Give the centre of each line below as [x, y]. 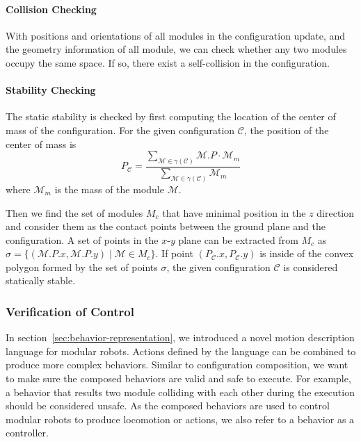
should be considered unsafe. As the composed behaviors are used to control [168, 406]
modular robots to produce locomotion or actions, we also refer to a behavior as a [180, 419]
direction [336, 212]
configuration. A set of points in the [82, 239]
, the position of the [286, 130]
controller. [27, 433]
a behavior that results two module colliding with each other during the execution [180, 392]
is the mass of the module [109, 189]
